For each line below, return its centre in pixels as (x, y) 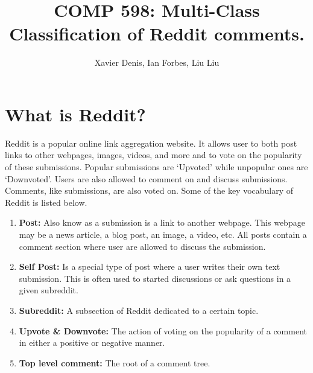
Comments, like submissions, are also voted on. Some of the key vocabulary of (149, 190)
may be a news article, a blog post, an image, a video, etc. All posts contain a (163, 234)
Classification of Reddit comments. (157, 33)
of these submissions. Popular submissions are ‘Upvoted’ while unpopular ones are (156, 167)
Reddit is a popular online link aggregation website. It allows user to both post (151, 143)
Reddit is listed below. (46, 202)
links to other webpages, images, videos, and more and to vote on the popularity (153, 155)
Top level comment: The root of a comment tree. (115, 362)
